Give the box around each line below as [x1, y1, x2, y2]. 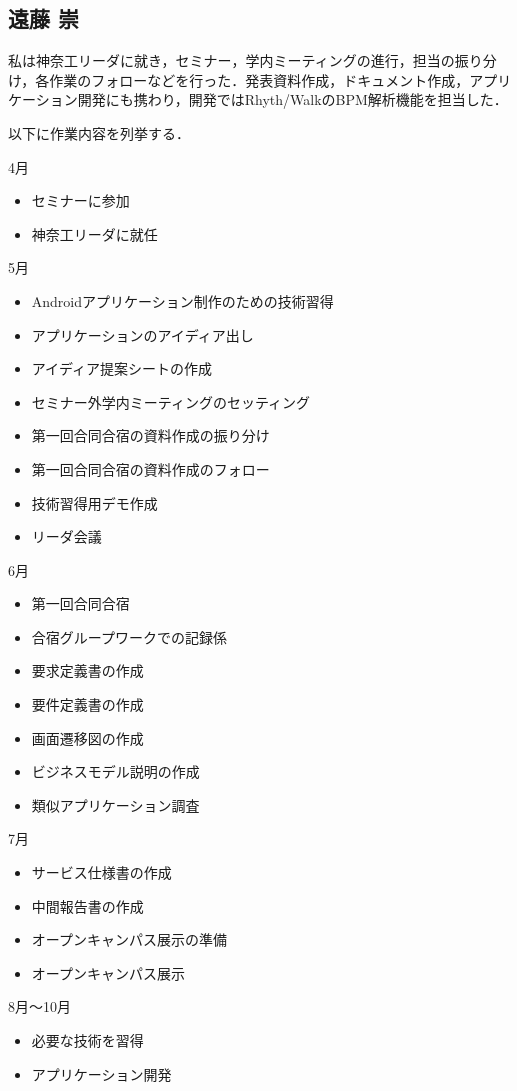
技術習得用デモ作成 [31, 492, 158, 513]
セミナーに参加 [31, 190, 130, 211]
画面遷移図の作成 [31, 727, 144, 748]
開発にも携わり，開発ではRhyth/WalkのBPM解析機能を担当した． [77, 89, 508, 110]
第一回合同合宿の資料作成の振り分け [31, 425, 270, 446]
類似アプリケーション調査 [31, 794, 200, 815]
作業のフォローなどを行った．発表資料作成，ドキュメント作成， [49, 69, 470, 90]
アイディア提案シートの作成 [31, 358, 213, 379]
